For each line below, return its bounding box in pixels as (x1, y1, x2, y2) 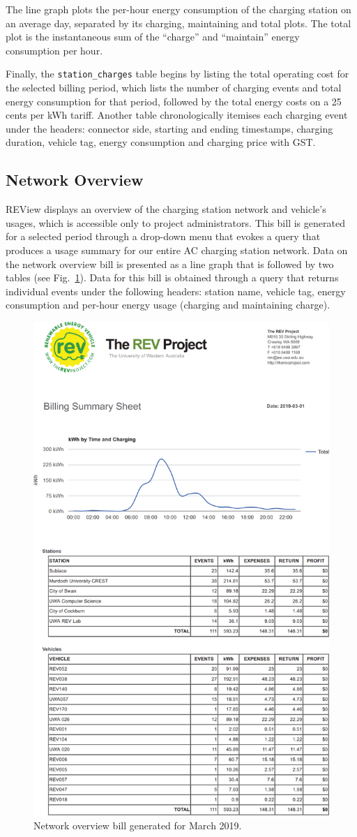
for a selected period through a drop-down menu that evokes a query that (6, 229, 321, 244)
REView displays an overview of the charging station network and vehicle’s (6, 202, 326, 216)
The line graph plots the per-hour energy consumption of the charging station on (6, 2, 351, 16)
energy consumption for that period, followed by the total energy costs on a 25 (6, 94, 342, 108)
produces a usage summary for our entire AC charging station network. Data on (6, 242, 348, 257)
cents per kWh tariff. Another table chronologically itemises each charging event (6, 108, 348, 122)
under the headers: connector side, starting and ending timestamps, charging (6, 121, 333, 135)
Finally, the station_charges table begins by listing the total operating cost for (6, 66, 349, 81)
